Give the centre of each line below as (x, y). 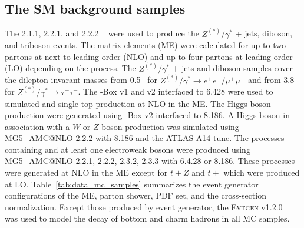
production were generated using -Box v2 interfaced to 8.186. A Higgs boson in (147, 115)
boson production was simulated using (170, 126)
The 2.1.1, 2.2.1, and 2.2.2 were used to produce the (102, 33)
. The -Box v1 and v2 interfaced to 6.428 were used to (176, 91)
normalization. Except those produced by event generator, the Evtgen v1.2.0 (144, 207)
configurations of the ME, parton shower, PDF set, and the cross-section (136, 195)
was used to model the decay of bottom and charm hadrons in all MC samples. (147, 218)
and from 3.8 (271, 80)
